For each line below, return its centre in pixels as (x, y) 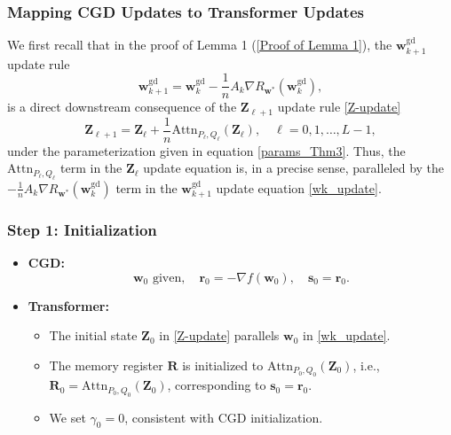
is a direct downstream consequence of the (122, 107)
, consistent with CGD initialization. (224, 417)
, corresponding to (217, 385)
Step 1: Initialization (82, 229)
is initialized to (223, 365)
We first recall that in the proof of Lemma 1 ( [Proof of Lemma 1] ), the (200, 45)
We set (67, 417)
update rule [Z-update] (339, 107)
